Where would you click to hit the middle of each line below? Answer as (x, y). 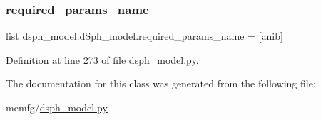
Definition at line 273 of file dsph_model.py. (102, 59)
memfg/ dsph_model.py (57, 107)
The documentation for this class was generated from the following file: (161, 83)
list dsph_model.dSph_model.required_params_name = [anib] (144, 36)
